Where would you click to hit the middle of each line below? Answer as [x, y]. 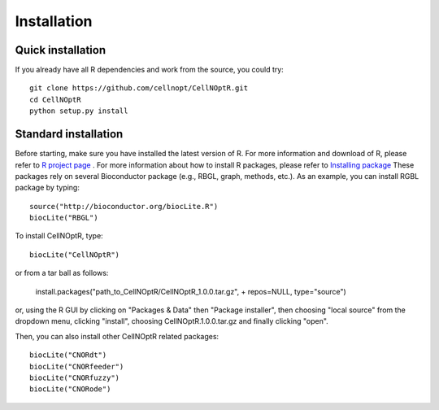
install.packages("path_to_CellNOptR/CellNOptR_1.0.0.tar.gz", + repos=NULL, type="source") [191, 291]
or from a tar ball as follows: [62, 273]
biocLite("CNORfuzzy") [75, 378]
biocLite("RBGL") [64, 218]
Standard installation [69, 134]
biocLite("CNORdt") [68, 355]
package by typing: [48, 188]
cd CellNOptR [55, 99]
